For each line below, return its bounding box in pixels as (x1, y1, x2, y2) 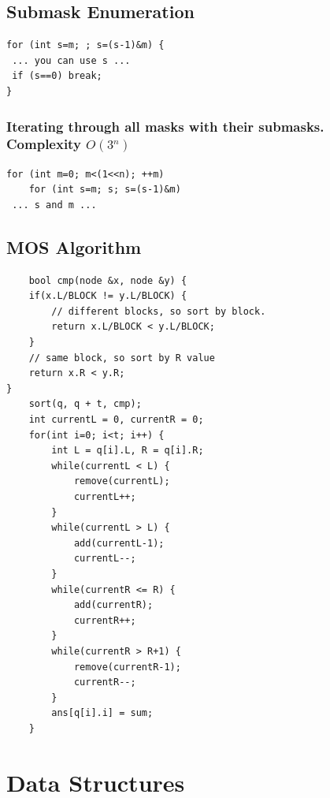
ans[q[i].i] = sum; (51, 707, 154, 719)
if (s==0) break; (12, 70, 102, 82)
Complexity (6, 134, 81, 154)
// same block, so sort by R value (28, 352, 215, 364)
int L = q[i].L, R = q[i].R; (51, 445, 204, 457)
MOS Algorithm (6, 234, 142, 259)
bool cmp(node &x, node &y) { (28, 274, 187, 286)
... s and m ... (12, 199, 97, 211)
